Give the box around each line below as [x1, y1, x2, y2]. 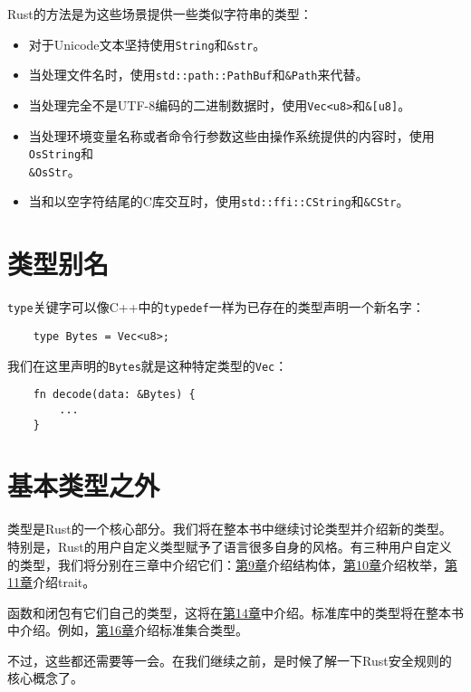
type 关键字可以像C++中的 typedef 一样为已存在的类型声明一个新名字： [7, 298, 425, 317]
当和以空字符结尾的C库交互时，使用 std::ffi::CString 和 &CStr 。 [28, 192, 409, 211]
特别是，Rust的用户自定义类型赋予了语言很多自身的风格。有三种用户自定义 [7, 536, 452, 555]
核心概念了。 [7, 668, 83, 687]
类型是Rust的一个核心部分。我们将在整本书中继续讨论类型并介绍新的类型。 [7, 519, 452, 538]
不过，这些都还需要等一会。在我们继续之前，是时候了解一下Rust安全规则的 [7, 650, 452, 669]
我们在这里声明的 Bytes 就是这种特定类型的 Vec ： [7, 355, 288, 374]
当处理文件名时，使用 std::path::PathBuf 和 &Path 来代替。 [28, 65, 369, 84]
